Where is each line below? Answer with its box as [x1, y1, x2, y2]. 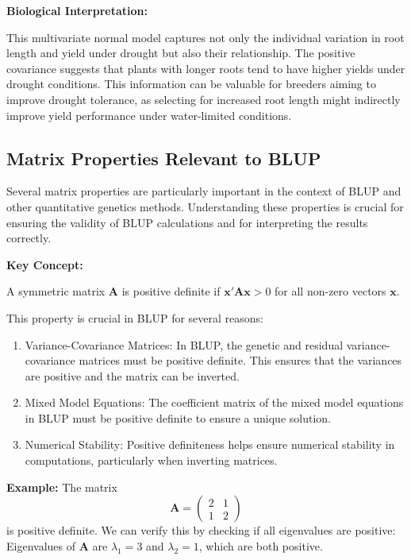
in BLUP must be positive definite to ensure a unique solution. [25, 409, 331, 426]
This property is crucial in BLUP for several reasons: [6, 309, 263, 326]
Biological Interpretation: [6, 2, 148, 18]
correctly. [6, 230, 52, 246]
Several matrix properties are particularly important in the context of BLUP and [6, 183, 401, 199]
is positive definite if [121, 283, 221, 299]
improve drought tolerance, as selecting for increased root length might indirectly [6, 91, 401, 107]
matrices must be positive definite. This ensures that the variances [79, 352, 402, 369]
